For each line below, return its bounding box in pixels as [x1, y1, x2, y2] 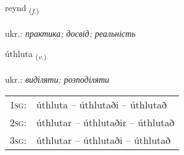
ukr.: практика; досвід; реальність [5, 26, 136, 39]
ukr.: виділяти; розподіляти [5, 73, 109, 86]
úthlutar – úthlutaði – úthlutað [36, 132, 171, 147]
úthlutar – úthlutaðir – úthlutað [36, 115, 175, 129]
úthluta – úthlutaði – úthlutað [36, 97, 167, 112]
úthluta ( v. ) [5, 47, 47, 62]
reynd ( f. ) [5, 1, 39, 15]
